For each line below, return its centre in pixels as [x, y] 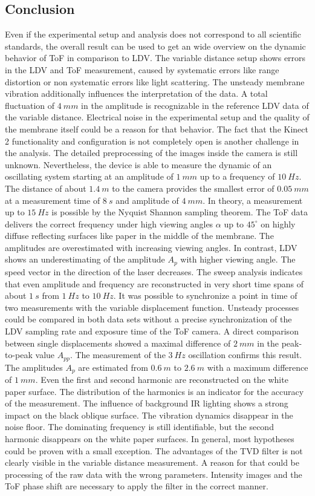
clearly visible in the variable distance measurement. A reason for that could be [152, 462]
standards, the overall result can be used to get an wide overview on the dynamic [155, 46]
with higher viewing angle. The [238, 259]
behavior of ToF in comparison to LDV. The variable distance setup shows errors [155, 58]
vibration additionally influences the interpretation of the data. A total [136, 93]
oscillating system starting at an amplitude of [89, 176]
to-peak [19, 355]
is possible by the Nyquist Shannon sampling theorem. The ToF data [180, 212]
